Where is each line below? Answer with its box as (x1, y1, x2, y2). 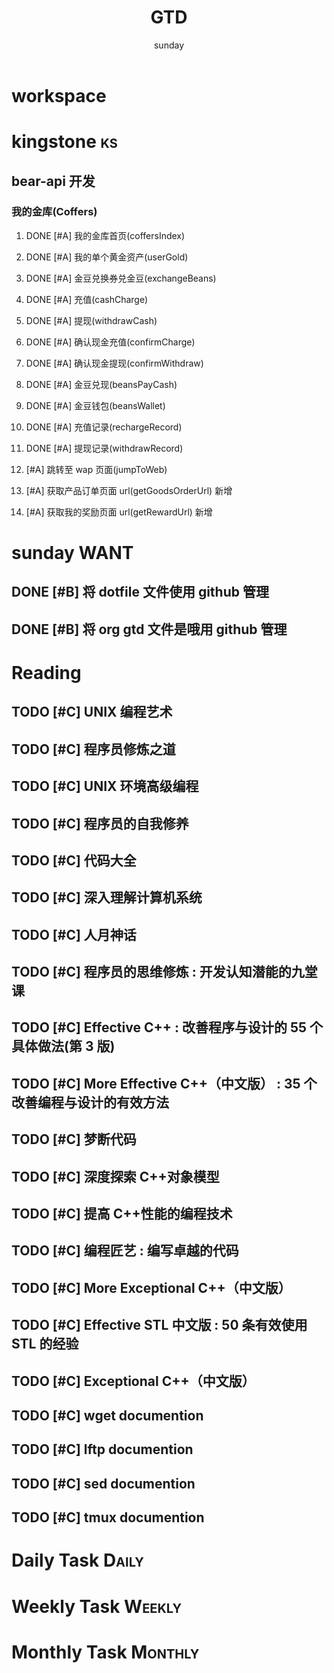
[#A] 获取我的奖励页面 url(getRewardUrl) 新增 (25, 506, 213, 518)
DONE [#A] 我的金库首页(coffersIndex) (25, 229, 186, 241)
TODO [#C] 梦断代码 (11, 1131, 137, 1148)
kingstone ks (11, 131, 118, 153)
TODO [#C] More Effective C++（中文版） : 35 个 (11, 1075, 318, 1092)
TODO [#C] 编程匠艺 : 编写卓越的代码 (11, 1242, 239, 1260)
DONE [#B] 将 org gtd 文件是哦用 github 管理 (11, 621, 288, 638)
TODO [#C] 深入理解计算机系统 (11, 889, 203, 906)
